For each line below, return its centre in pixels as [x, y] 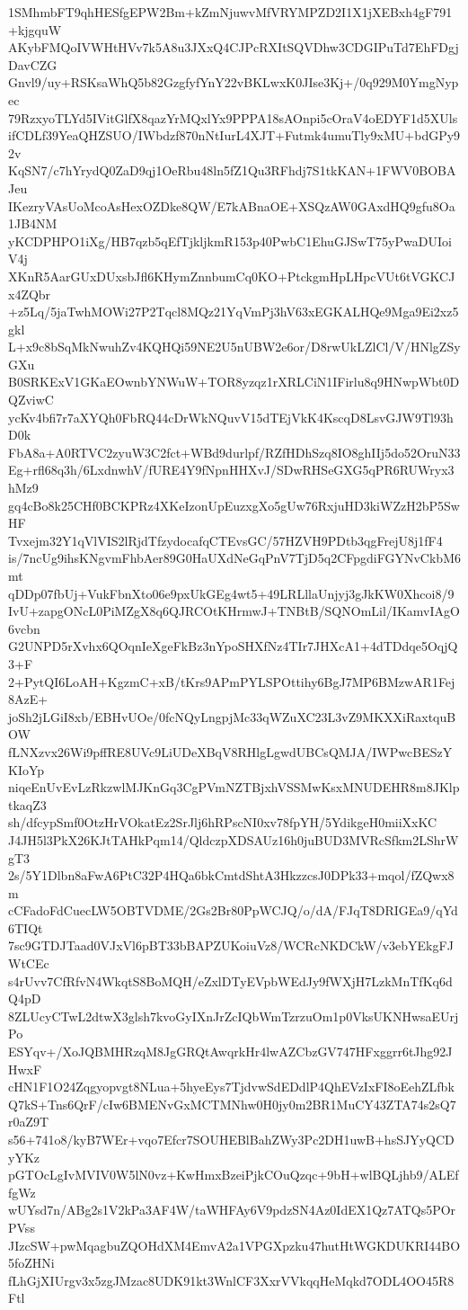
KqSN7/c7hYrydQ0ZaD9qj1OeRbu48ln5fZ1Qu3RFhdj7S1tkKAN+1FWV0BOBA [232, 170]
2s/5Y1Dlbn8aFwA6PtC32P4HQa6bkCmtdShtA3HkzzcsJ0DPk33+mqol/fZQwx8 [231, 875]
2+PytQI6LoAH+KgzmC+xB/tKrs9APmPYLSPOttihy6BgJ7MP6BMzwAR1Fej [232, 681]
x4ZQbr [30, 294]
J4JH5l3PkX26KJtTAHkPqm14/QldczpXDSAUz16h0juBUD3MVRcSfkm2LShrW [234, 839]
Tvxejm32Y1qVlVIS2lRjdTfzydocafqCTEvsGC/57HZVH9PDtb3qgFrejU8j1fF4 [225, 540]
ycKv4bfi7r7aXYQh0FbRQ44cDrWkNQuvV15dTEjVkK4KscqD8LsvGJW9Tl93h [231, 417]
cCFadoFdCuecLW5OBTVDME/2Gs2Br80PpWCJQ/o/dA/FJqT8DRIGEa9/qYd [233, 910]
